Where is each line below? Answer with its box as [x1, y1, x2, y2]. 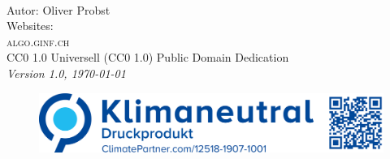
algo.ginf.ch [6, 32, 70, 49]
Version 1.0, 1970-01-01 [6, 64, 126, 81]
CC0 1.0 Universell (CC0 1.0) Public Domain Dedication [6, 49, 289, 66]
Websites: [6, 17, 54, 34]
